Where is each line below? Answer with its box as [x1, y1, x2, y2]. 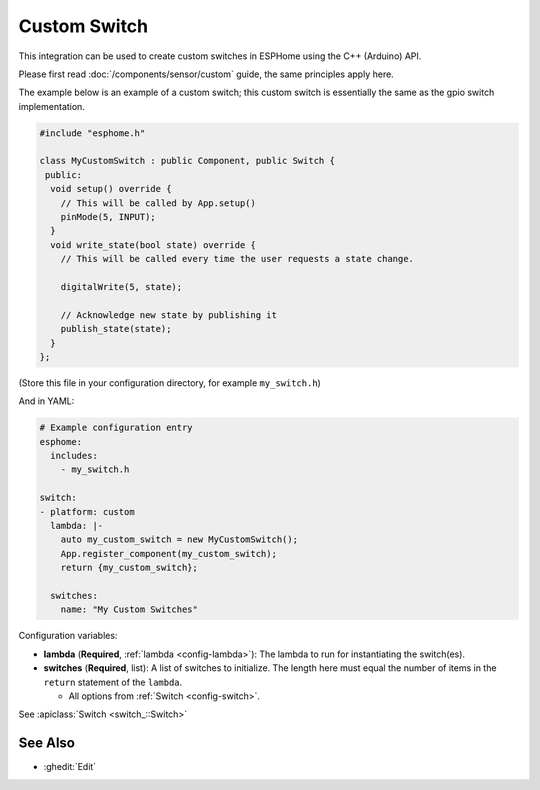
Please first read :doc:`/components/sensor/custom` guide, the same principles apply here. [18, 68, 394, 80]
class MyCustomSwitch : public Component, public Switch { [39, 155, 335, 167]
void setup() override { [50, 183, 172, 195]
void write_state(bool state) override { [50, 239, 257, 250]
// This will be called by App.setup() [60, 197, 257, 209]
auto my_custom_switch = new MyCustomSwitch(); [60, 534, 299, 545]
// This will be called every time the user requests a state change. [60, 253, 415, 265]
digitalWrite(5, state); [60, 281, 183, 292]
